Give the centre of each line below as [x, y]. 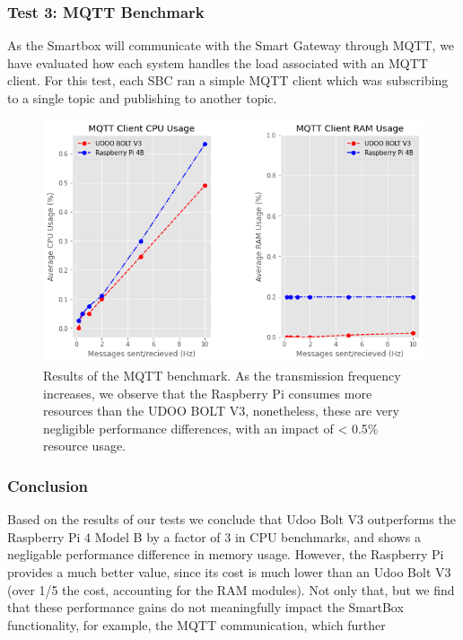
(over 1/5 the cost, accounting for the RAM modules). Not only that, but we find [231, 589]
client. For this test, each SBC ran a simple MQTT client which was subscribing [228, 80]
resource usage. [84, 446]
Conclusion [48, 485]
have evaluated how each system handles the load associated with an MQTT [218, 62]
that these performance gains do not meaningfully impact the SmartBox [205, 607]
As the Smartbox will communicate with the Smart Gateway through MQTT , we [231, 45]
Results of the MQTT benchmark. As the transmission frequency [222, 376]
